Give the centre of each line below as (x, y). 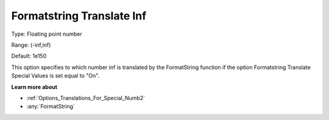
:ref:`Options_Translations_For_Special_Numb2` (86, 98)
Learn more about (34, 87)
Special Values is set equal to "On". (55, 76)
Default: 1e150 (29, 56)
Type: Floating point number (47, 34)
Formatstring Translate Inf (79, 16)
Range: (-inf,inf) (31, 45)
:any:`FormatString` (51, 107)
